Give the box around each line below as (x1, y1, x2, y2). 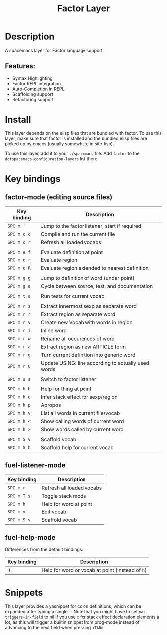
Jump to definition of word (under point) (40, 274, 135, 281)
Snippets (5, 587, 43, 598)
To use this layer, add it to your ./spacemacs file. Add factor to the (5, 150, 140, 156)
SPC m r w (7, 336, 31, 341)
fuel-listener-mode (5, 461, 66, 470)
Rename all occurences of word (40, 335, 115, 342)
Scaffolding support (12, 91, 54, 97)
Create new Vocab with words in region (40, 319, 133, 326)
